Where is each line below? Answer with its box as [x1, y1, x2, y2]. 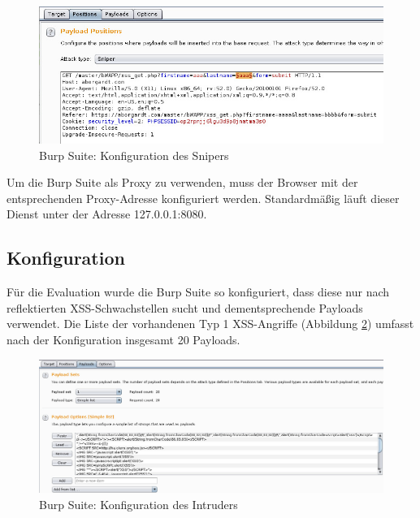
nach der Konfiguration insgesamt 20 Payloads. [6, 330, 240, 347]
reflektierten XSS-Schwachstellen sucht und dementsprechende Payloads [6, 299, 363, 316]
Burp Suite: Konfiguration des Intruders [39, 495, 238, 512]
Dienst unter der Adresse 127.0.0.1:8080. [6, 205, 207, 222]
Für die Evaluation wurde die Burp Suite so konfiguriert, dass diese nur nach [6, 283, 390, 300]
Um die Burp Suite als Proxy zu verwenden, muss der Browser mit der [6, 174, 358, 191]
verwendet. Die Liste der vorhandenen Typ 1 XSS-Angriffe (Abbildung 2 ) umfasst [6, 315, 414, 332]
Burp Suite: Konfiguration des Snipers [39, 146, 229, 163]
